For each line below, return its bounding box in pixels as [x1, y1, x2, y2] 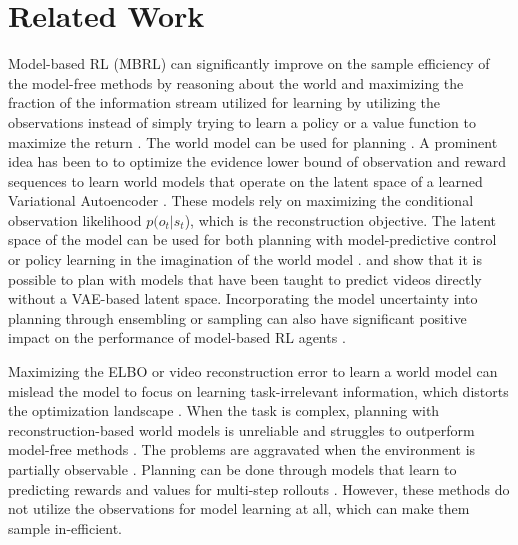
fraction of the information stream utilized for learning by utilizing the [8, 92, 440, 113]
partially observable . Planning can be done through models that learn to [8, 459, 457, 479]
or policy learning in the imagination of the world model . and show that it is [8, 249, 482, 270]
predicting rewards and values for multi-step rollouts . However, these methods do [8, 478, 510, 499]
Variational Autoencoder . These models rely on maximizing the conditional [8, 190, 474, 211]
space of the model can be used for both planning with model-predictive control [8, 229, 497, 250]
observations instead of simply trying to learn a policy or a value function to [8, 111, 476, 132]
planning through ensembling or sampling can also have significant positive [8, 307, 467, 328]
